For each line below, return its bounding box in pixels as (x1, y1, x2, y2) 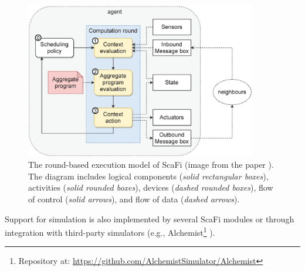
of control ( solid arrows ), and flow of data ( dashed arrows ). (28, 192, 240, 205)
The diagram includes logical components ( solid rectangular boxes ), (28, 170, 269, 182)
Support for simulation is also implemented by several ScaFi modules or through (5, 212, 294, 225)
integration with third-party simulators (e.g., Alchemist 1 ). (5, 225, 215, 238)
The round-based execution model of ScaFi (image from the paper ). (28, 158, 274, 171)
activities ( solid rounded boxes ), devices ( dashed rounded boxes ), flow (28, 181, 273, 194)
